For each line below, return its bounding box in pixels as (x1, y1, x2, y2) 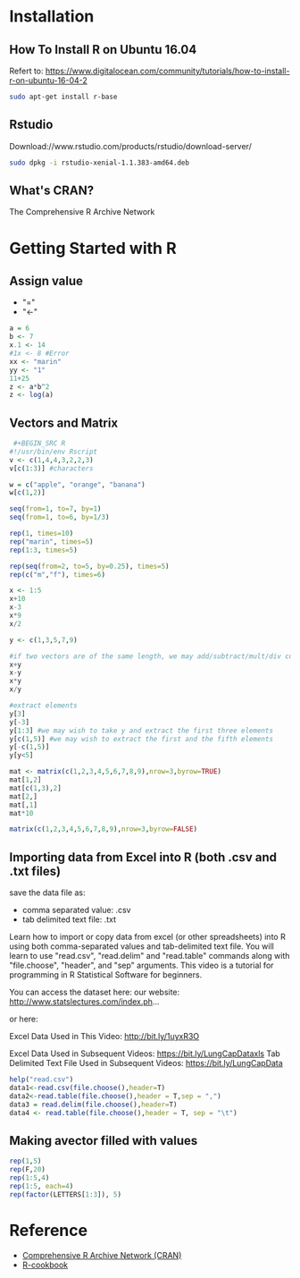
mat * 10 (9, 808, 34, 817)
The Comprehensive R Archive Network (9, 207, 155, 217)
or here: (9, 1013, 38, 1025)
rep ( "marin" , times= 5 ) (9, 537, 94, 546)
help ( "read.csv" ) (9, 1075, 74, 1084)
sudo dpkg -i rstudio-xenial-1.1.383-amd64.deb (9, 158, 190, 167)
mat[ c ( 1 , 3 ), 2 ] (9, 783, 62, 792)
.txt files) (9, 863, 61, 878)
